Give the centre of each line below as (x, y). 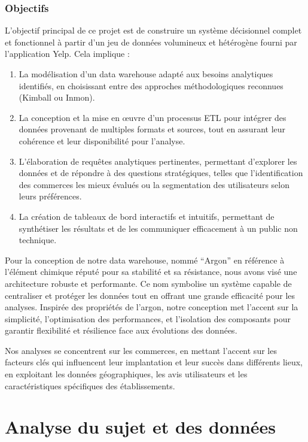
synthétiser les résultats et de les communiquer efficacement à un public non (158, 228)
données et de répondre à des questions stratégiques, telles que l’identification (161, 173)
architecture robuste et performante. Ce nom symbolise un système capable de (148, 283)
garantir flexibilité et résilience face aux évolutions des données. (121, 330)
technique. (38, 240)
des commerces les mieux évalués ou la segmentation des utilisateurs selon (154, 184)
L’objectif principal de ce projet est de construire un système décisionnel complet (153, 30)
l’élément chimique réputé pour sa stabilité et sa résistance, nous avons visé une (151, 272)
